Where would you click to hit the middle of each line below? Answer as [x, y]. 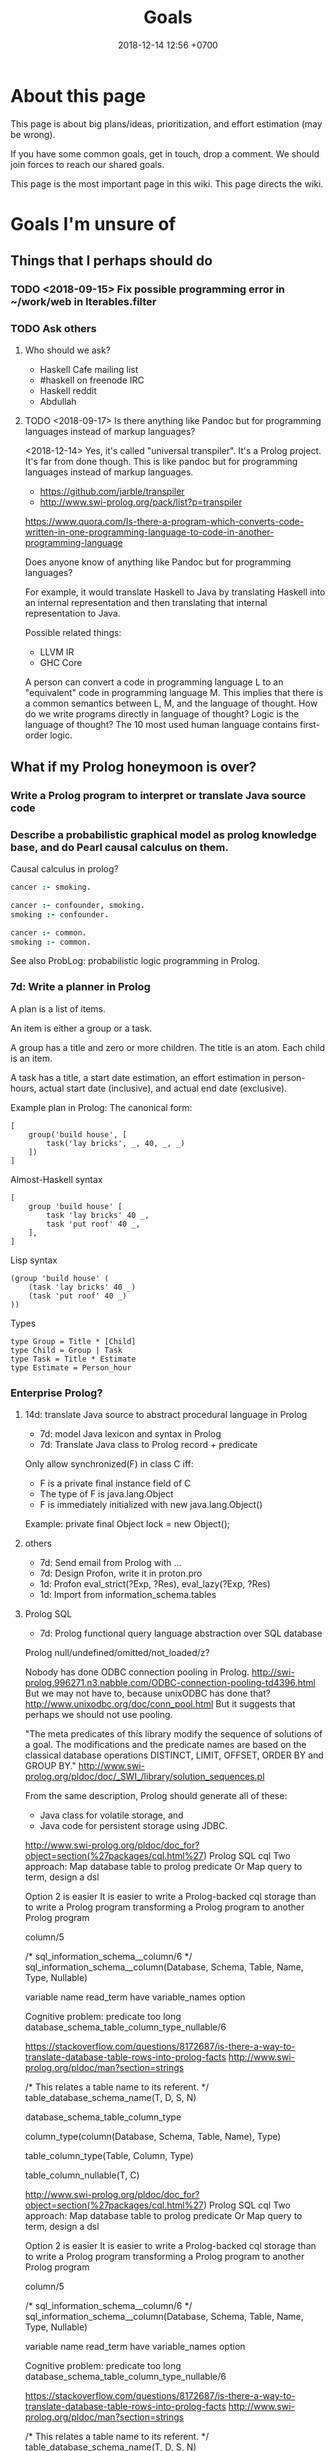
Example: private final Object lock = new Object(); [127, 1524]
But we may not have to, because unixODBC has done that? [147, 1693]
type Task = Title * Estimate [73, 1359]
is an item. [31, 1058]
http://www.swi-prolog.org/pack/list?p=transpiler [141, 502]
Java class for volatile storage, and [111, 1815]
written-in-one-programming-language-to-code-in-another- [149, 532]
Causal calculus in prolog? [64, 869]
